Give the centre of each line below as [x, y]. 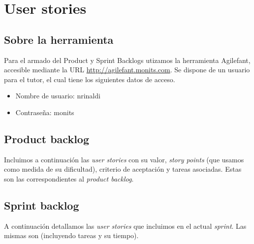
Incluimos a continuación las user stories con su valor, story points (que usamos [124, 159]
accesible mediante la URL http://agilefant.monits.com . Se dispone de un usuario [127, 70]
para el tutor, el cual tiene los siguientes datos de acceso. [90, 79]
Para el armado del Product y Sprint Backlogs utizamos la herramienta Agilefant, [127, 60]
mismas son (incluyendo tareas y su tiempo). [71, 235]
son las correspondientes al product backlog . [69, 178]
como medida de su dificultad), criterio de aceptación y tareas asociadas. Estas [123, 169]
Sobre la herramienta [59, 39]
